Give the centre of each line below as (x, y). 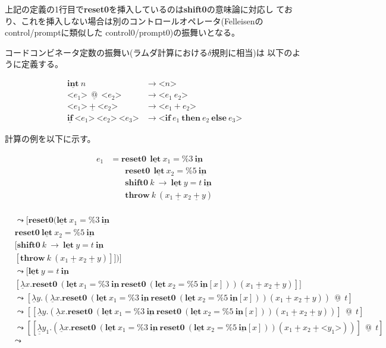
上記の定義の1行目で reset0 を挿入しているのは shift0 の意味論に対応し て (145, 9)
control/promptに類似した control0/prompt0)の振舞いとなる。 (122, 32)
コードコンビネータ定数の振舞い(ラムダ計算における (106, 52)
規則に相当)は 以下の (252, 52)
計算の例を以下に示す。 (50, 139)
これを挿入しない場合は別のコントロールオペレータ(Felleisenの (142, 20)
